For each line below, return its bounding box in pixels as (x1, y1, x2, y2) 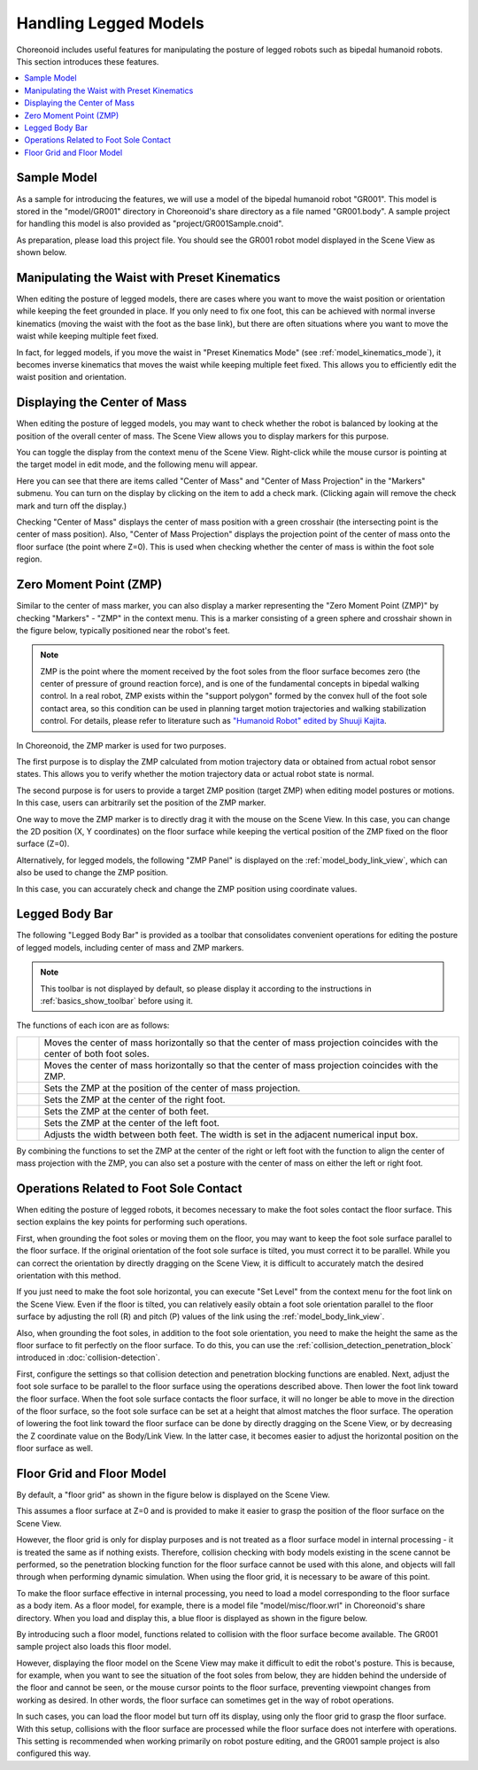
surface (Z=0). (16, 838, 70, 850)
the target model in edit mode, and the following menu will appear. (16, 459, 258, 470)
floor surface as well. (16, 1443, 94, 1454)
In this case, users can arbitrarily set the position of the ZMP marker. (16, 797, 266, 808)
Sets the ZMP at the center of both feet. (43, 1105, 210, 1117)
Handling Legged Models (16, 13, 204, 33)
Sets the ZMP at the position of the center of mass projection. (43, 1082, 301, 1094)
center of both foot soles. (43, 1047, 150, 1060)
